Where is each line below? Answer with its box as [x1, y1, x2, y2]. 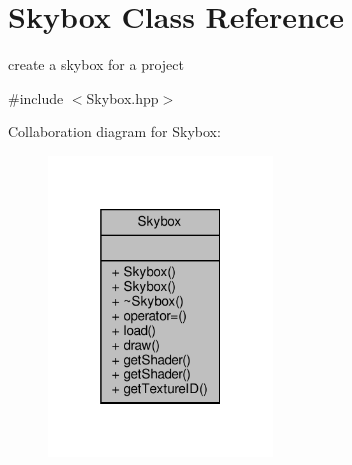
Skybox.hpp [86, 87, 159, 108]
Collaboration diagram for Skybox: [8, 121, 221, 142]
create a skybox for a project [8, 54, 184, 75]
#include [8, 87, 64, 108]
